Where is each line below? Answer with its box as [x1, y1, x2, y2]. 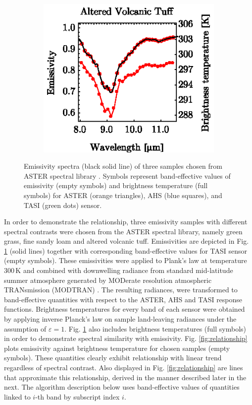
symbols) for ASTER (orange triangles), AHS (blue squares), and [24, 190, 222, 200]
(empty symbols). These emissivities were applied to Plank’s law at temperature [4, 255, 247, 266]
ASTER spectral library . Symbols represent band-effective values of [24, 170, 231, 181]
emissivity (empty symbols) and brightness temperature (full [24, 180, 208, 191]
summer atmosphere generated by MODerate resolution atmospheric [4, 274, 212, 285]
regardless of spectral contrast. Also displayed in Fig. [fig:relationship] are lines [4, 362, 243, 373]
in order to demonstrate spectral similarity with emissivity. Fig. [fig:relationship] [4, 333, 248, 343]
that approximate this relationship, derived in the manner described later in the [4, 372, 247, 382]
